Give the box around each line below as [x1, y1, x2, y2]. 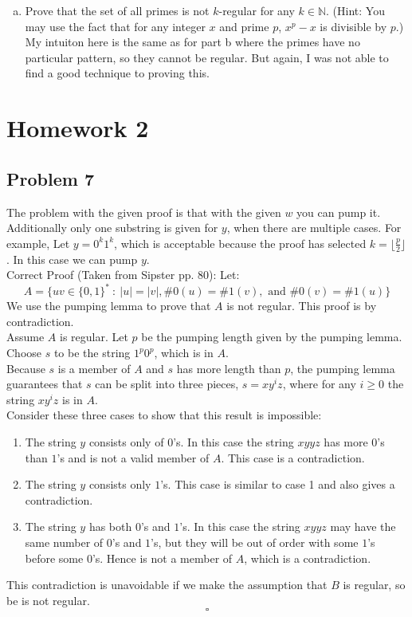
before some [25, 549, 84, 566]
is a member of [57, 360, 131, 376]
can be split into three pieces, [95, 375, 239, 392]
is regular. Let [60, 328, 128, 345]
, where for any [282, 375, 356, 392]
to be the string [53, 344, 131, 361]
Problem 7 [6, 166, 94, 191]
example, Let [6, 234, 70, 251]
